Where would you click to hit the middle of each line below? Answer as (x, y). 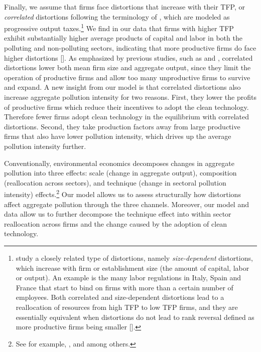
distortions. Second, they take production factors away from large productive (122, 126)
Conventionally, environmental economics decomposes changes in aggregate (119, 163)
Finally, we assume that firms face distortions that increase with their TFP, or (124, 7)
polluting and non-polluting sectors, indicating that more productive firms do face (130, 48)
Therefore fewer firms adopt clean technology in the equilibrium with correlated (127, 117)
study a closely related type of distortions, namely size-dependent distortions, (134, 257)
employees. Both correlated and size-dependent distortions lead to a (120, 297)
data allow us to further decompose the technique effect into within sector (118, 214)
